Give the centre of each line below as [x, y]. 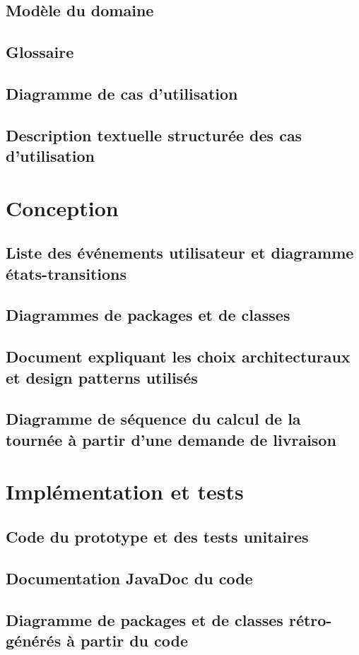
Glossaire [40, 52]
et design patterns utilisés [102, 377]
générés [34, 640]
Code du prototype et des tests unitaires [157, 536]
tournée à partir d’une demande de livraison [171, 439]
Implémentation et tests [125, 491]
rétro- [310, 619]
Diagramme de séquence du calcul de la [153, 419]
